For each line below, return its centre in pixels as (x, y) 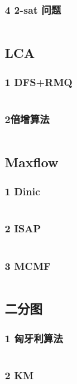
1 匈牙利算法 (34, 338)
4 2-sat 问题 (33, 9)
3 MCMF (28, 265)
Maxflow (32, 162)
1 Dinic (23, 191)
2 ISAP (23, 228)
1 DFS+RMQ (39, 82)
